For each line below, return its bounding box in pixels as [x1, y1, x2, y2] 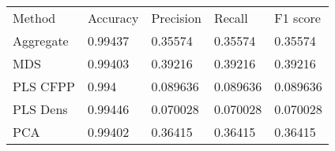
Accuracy [87, 9, 139, 27]
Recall [213, 9, 248, 27]
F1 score [274, 9, 321, 27]
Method [13, 9, 56, 27]
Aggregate [13, 31, 69, 50]
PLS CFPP [13, 77, 75, 95]
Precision [151, 9, 201, 27]
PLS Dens [13, 100, 68, 118]
